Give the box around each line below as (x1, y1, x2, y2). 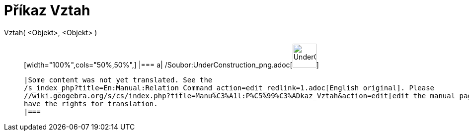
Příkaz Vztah (4, 2, 90, 19)
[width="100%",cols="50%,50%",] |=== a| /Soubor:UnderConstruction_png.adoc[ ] (24, 60, 319, 69)
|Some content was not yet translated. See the (24, 75, 213, 84)
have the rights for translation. (24, 99, 158, 108)
